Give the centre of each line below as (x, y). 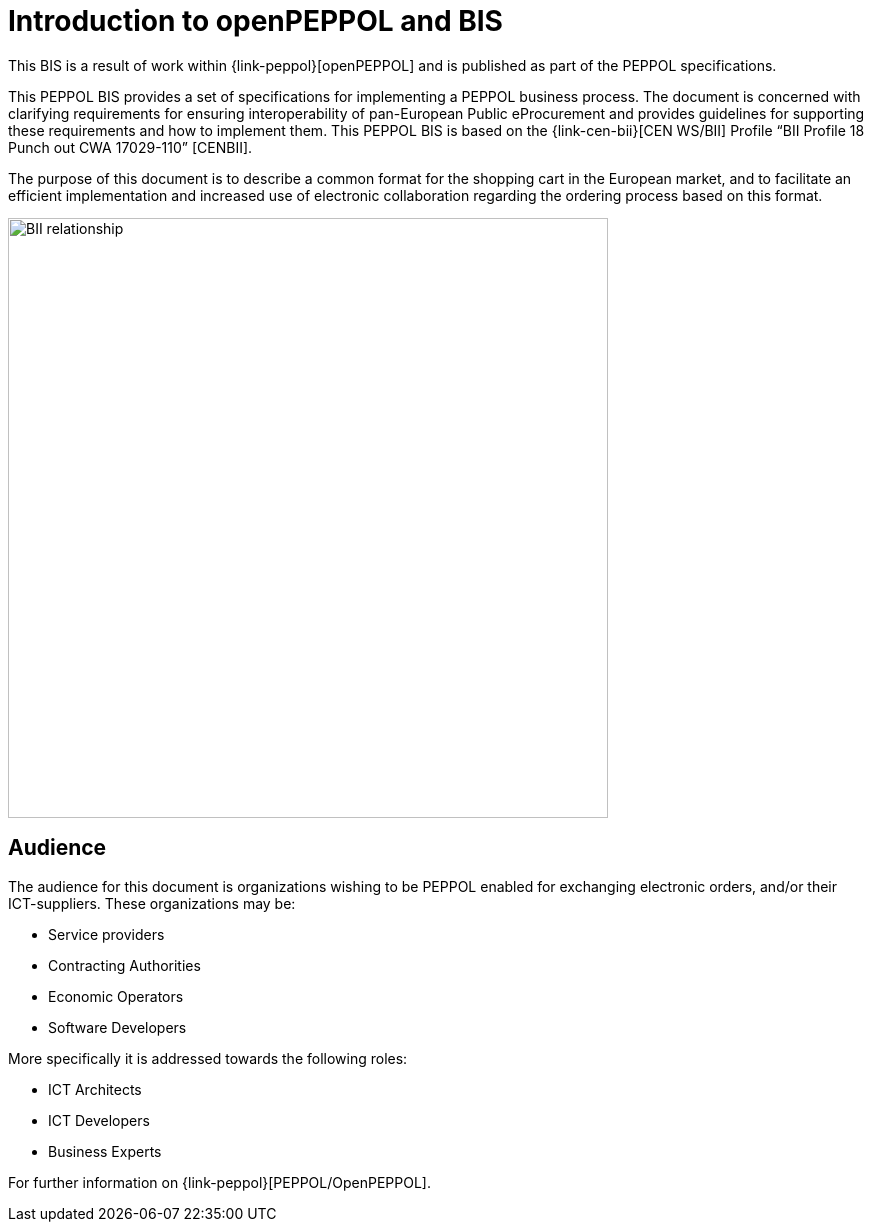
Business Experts (105, 1151)
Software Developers (117, 1027)
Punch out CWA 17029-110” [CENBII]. (130, 147)
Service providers (106, 934)
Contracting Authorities (124, 965)
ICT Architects (95, 1089)
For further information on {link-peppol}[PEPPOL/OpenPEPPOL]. (219, 1182)
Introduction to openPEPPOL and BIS (255, 21)
